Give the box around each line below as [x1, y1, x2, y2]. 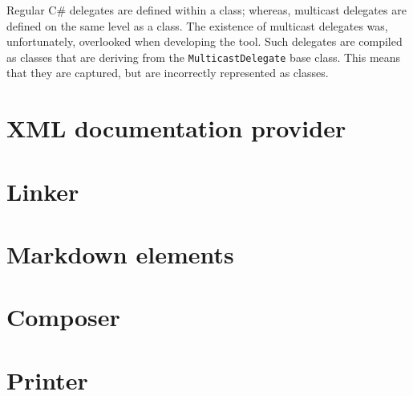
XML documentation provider [6, 112, 346, 145]
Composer [6, 300, 120, 333]
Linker [6, 174, 79, 207]
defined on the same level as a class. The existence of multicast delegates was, [6, 17, 388, 34]
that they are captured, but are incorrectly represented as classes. [6, 64, 329, 81]
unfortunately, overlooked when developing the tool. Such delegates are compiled [6, 33, 403, 50]
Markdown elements [6, 237, 234, 270]
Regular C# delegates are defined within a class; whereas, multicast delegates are [6, 2, 407, 18]
